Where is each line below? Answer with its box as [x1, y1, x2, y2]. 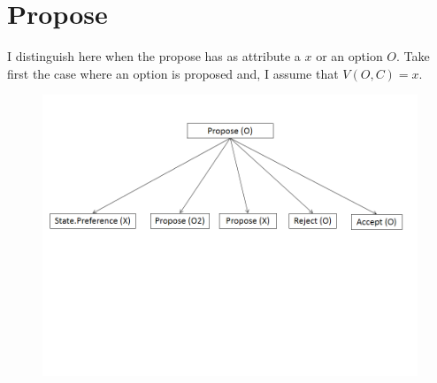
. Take [396, 47, 430, 65]
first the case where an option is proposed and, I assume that [7, 64, 339, 82]
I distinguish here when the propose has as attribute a [7, 47, 301, 65]
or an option [316, 47, 383, 65]
